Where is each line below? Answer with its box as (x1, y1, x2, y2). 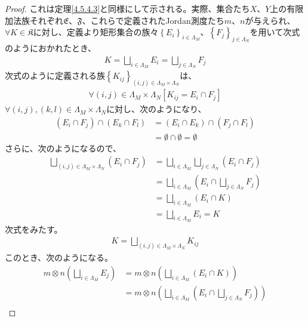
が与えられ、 (245, 14, 295, 26)
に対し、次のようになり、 (106, 103, 207, 115)
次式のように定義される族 (5, 69, 105, 82)
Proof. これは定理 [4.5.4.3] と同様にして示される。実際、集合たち (5, 2, 250, 14)
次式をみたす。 (5, 223, 63, 235)
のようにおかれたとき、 (5, 42, 97, 54)
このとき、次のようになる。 (5, 251, 113, 264)
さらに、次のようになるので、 (5, 141, 122, 154)
